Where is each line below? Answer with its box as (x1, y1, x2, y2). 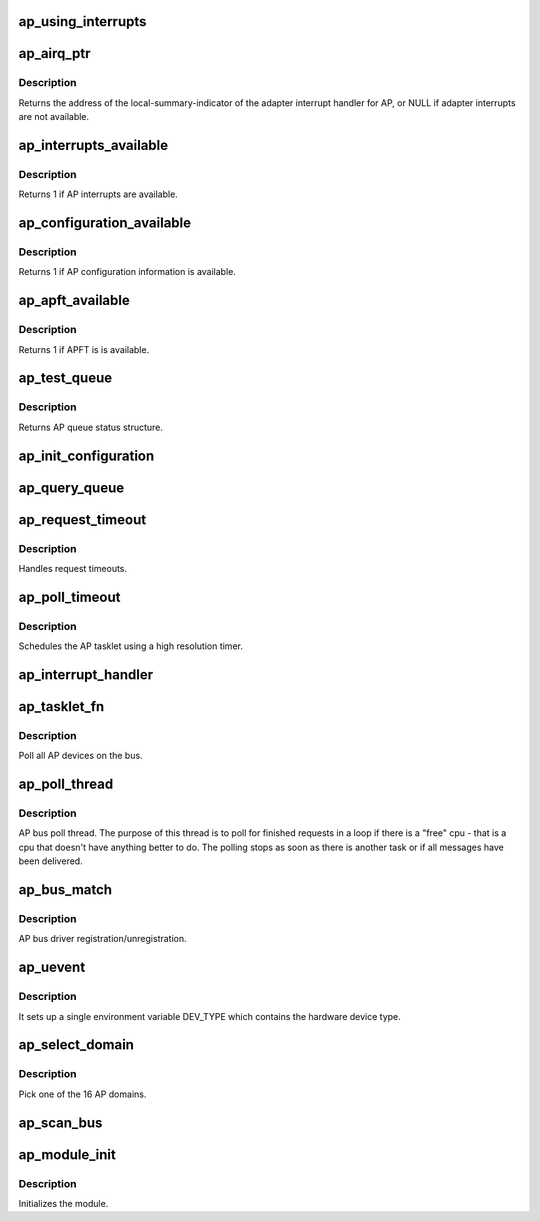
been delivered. (18, 855, 84, 867)
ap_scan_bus (18, 1114, 103, 1131)
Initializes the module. (18, 1197, 109, 1209)
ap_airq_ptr (18, 45, 91, 62)
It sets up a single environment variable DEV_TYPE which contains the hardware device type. (18, 1010, 402, 1022)
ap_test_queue (18, 370, 113, 387)
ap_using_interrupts (18, 13, 147, 30)
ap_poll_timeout (18, 588, 121, 605)
